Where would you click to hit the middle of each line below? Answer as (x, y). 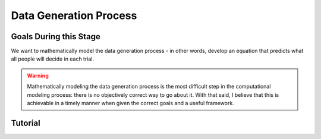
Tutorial (26, 123)
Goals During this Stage (56, 37)
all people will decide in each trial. (53, 59)
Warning (38, 75)
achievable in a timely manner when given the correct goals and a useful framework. (130, 103)
